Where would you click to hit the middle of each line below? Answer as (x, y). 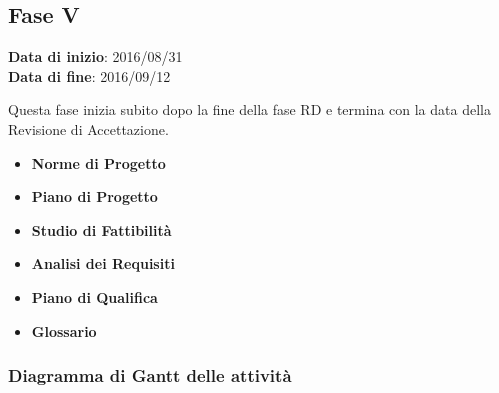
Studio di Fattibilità (101, 229)
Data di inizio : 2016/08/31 (95, 56)
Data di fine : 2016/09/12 (89, 75)
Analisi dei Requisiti (103, 263)
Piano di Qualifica (94, 296)
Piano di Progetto (94, 196)
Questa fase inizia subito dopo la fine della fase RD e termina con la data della (249, 109)
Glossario (64, 330)
